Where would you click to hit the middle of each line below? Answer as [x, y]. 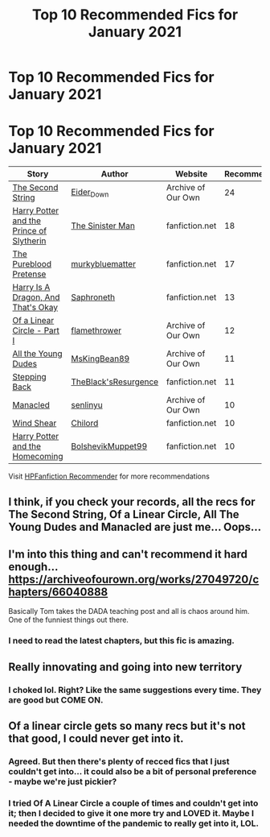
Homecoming [38, 457]
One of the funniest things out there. [68, 620]
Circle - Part [36, 330]
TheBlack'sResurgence [115, 382]
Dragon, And [36, 297]
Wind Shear [35, 423]
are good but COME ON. [56, 700]
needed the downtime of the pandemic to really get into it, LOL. [134, 823]
